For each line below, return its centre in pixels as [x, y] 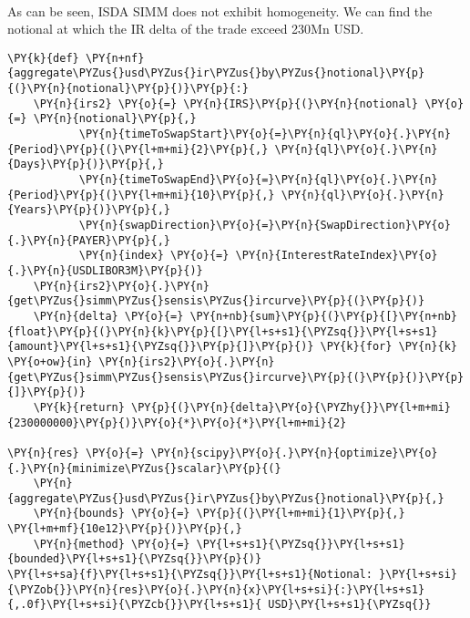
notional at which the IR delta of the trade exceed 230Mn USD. [186, 29]
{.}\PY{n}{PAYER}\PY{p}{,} [89, 240]
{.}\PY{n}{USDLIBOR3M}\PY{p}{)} [105, 270]
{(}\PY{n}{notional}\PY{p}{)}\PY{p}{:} [128, 89]
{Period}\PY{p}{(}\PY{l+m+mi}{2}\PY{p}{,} [138, 149]
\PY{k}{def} [43, 58]
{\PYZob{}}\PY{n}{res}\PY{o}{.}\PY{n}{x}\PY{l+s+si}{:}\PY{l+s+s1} [216, 589]
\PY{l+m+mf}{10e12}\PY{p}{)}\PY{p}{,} [125, 529]
